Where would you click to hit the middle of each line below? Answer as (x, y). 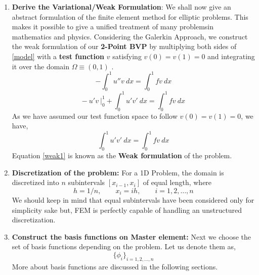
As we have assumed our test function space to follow (95, 116)
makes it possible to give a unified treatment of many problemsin (113, 27)
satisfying (127, 56)
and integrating (231, 56)
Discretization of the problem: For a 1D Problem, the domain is (118, 172)
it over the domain (41, 66)
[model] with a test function (58, 56)
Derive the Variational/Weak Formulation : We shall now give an (121, 7)
